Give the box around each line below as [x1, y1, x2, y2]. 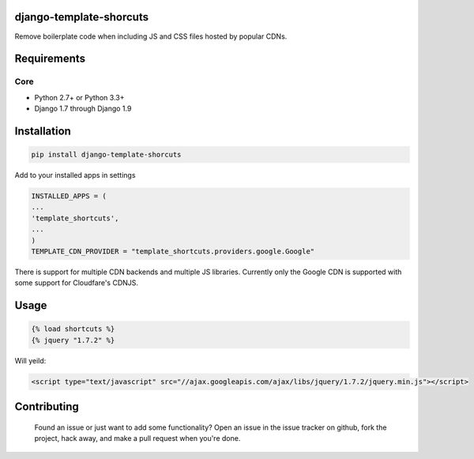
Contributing [14, 400, 79, 414]
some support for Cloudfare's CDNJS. [14, 278, 138, 288]
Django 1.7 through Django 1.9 [34, 103, 132, 114]
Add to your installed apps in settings [14, 171, 136, 180]
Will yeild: [14, 356, 47, 365]
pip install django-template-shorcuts [31, 150, 182, 160]
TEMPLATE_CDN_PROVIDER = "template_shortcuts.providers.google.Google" [31, 246, 315, 256]
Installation [14, 124, 71, 137]
